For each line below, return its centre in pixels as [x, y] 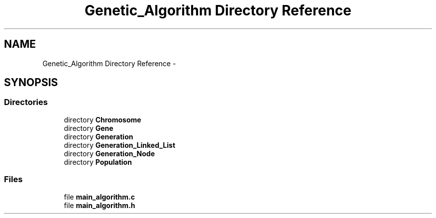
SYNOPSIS [31, 83]
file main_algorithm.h [100, 205]
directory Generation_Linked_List [120, 145]
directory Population [98, 162]
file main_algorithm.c [100, 197]
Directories [26, 102]
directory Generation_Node [109, 153]
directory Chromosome [103, 119]
